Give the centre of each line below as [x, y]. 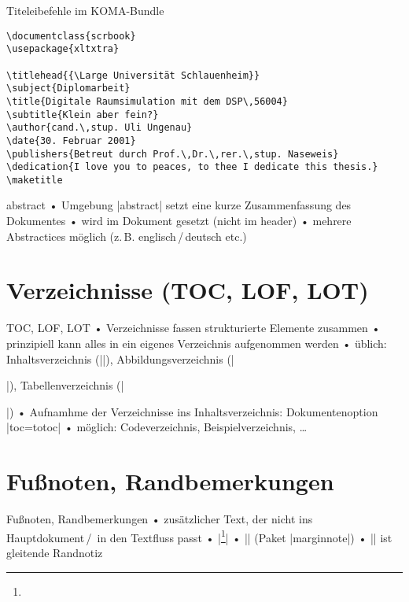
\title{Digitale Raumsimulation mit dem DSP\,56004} [147, 101]
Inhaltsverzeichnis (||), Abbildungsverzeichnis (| [120, 358]
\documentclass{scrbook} [71, 36]
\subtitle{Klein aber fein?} [83, 114]
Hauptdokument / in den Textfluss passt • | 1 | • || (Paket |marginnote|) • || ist [199, 536]
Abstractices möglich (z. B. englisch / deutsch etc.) [127, 236]
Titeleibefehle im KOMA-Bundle [85, 10]
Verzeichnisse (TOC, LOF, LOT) [188, 290]
